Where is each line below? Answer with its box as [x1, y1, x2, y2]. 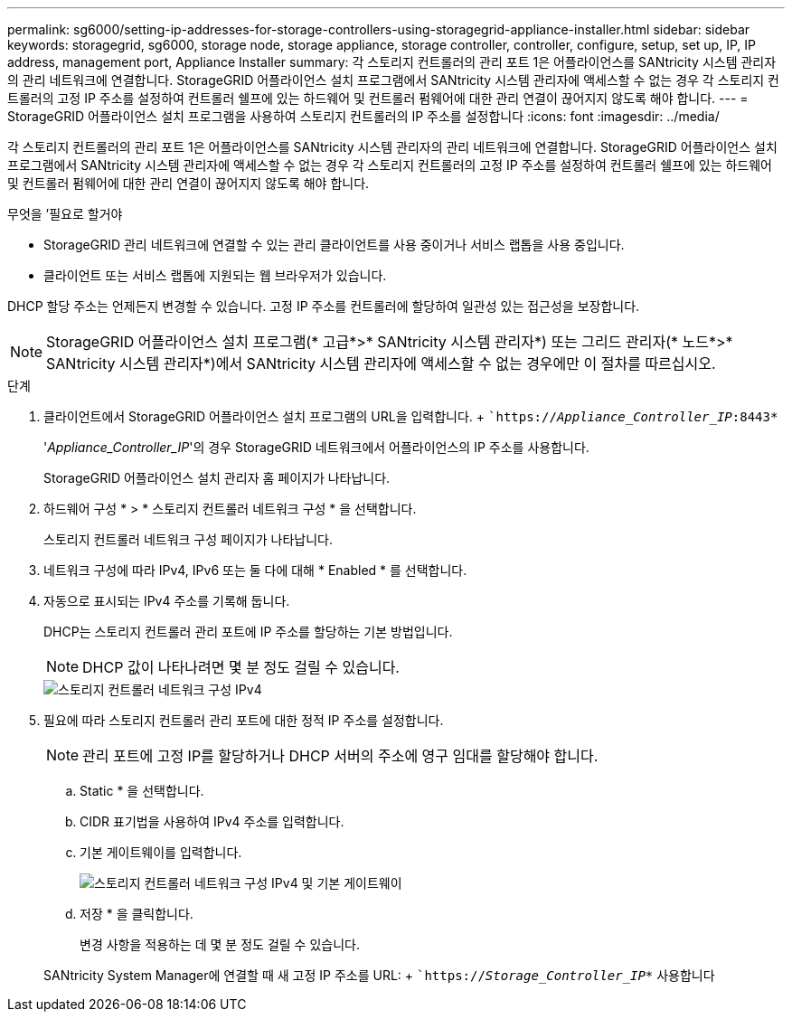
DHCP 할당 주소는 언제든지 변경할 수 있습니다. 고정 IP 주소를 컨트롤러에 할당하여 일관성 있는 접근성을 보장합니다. [7, 298, 640, 314]
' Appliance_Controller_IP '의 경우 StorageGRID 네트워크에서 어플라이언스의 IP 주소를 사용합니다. [43, 439, 589, 455]
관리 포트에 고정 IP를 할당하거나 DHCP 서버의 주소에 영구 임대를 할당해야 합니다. [82, 747, 599, 765]
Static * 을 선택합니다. [80, 783, 204, 798]
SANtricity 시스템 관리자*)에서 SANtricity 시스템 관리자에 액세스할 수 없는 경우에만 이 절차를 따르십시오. [46, 354, 716, 373]
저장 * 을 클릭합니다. [80, 906, 193, 921]
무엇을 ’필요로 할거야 [7, 206, 123, 222]
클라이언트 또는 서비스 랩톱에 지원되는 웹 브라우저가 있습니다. [43, 268, 387, 283]
